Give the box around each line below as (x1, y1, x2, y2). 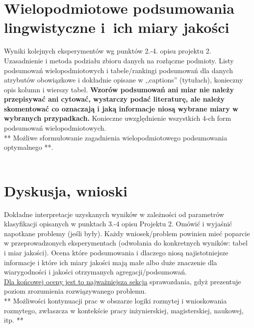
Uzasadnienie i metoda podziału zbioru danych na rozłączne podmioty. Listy (4, 55, 234, 65)
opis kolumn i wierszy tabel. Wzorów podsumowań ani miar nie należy (4, 84, 234, 94)
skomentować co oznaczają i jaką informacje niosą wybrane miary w (4, 103, 238, 113)
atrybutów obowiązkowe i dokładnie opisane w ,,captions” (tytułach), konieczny (4, 75, 243, 85)
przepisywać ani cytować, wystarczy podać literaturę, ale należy (4, 94, 225, 104)
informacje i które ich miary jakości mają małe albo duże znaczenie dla (4, 257, 217, 267)
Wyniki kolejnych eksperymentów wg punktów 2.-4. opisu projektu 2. (4, 46, 211, 56)
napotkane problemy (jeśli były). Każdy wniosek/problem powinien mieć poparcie (4, 228, 250, 238)
